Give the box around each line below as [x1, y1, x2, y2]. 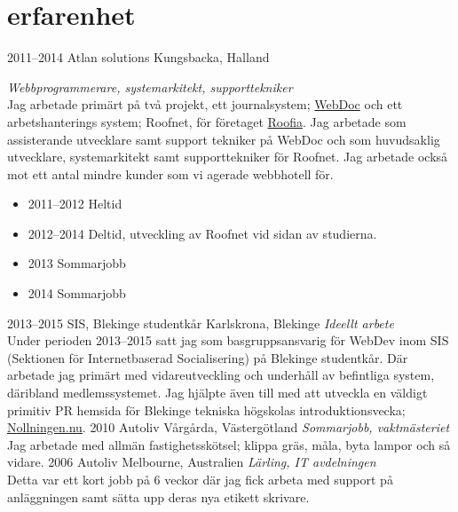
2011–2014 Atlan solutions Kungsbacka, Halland [7, 48, 270, 67]
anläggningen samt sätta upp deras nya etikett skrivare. [7, 487, 310, 506]
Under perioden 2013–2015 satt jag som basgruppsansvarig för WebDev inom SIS [7, 331, 449, 350]
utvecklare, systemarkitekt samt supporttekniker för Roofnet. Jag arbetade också [7, 147, 448, 166]
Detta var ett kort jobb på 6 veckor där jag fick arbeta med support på [7, 470, 393, 488]
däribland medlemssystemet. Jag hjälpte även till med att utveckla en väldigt [7, 383, 428, 402]
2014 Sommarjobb [28, 284, 126, 303]
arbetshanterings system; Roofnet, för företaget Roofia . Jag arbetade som [7, 112, 407, 130]
